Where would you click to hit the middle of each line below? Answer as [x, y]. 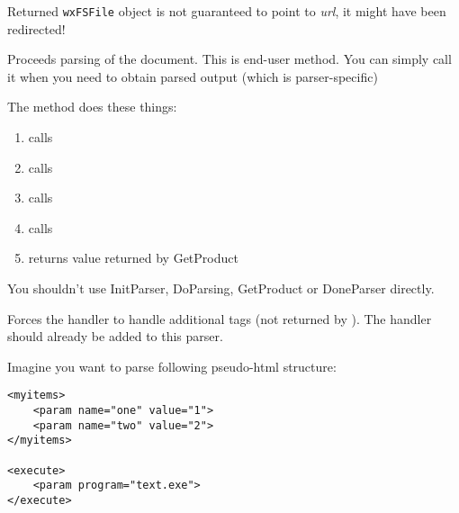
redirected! [36, 28]
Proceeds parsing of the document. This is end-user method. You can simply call [229, 59]
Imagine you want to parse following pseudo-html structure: [172, 366]
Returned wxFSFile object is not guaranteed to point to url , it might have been [227, 11]
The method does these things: [92, 107]
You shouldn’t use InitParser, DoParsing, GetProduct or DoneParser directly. [221, 288]
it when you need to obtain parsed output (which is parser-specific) [193, 76]
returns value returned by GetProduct [133, 258]
